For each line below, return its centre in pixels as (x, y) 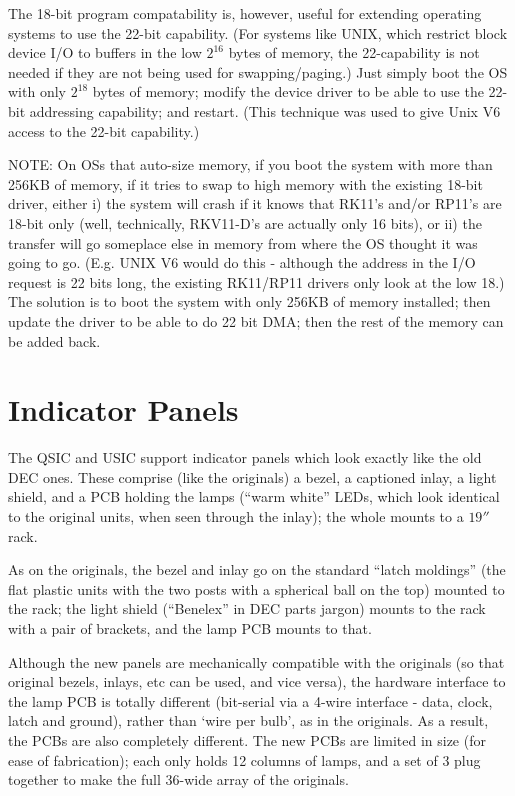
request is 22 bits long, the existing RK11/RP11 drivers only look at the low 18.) (256, 281)
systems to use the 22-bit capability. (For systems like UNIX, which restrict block (258, 32)
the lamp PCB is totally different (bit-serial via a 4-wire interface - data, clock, (250, 700)
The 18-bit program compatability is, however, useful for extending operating (245, 13)
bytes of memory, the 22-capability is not (354, 52)
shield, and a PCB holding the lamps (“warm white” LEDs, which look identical (254, 496)
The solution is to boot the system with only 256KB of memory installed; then (249, 301)
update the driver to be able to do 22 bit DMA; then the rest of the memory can (256, 320)
